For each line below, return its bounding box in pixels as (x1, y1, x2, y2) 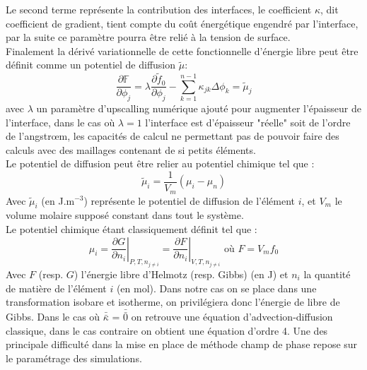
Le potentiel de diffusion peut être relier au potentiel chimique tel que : (6, 156, 315, 171)
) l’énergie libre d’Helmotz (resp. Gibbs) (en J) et (74, 266, 289, 281)
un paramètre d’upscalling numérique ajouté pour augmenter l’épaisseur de (36, 101, 361, 116)
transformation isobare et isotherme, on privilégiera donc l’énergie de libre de (6, 294, 340, 309)
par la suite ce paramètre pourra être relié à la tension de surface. (6, 30, 291, 44)
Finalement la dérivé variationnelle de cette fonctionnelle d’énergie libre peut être (6, 43, 359, 58)
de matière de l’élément (6, 280, 107, 295)
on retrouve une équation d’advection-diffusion (131, 309, 333, 324)
